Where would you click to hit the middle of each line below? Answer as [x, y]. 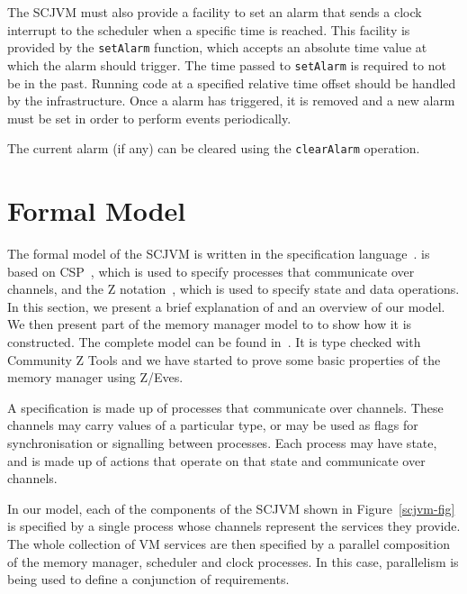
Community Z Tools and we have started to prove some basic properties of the [224, 359]
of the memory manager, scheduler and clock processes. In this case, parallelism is [233, 561]
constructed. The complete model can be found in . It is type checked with [214, 342]
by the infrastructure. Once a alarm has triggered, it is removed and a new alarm [231, 101]
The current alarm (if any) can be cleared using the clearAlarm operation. [214, 148]
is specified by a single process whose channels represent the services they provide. [234, 526]
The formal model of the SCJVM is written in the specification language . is [219, 254]
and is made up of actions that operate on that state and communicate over [216, 460]
